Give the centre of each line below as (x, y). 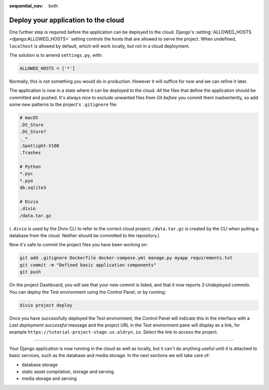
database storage (40, 365)
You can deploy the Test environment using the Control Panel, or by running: (88, 292)
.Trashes (30, 153)
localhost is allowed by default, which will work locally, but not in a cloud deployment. (100, 46)
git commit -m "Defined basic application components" (88, 265)
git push (30, 272)
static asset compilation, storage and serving (68, 372)
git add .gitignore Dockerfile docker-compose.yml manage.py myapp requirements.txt (126, 258)
